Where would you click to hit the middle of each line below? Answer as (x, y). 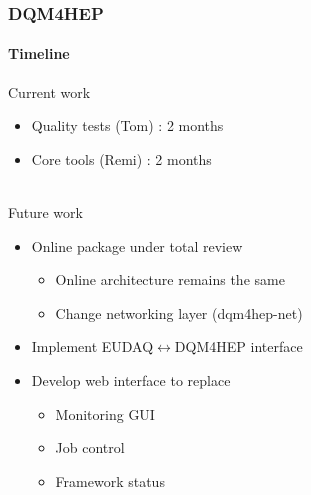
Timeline (39, 53)
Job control (90, 447)
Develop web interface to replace (131, 379)
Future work (45, 212)
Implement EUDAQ (92, 346)
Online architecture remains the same (170, 279)
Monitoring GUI (105, 413)
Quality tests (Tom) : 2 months (127, 125)
